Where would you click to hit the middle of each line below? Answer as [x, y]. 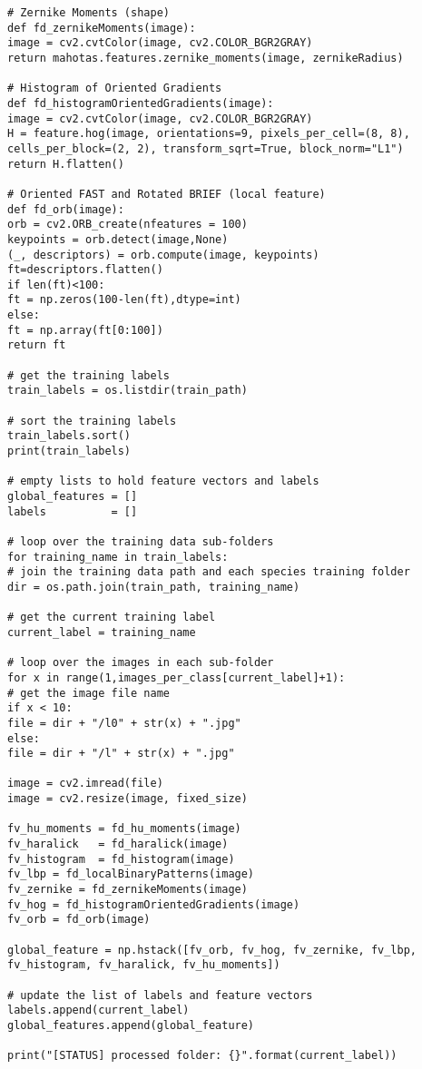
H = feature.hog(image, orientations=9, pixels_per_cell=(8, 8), [209, 134]
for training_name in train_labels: [118, 557]
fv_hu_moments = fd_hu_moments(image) [124, 829]
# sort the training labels [92, 421]
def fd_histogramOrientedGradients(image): [141, 103]
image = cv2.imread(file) [85, 784]
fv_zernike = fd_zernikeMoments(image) [128, 890]
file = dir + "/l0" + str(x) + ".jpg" [124, 723]
